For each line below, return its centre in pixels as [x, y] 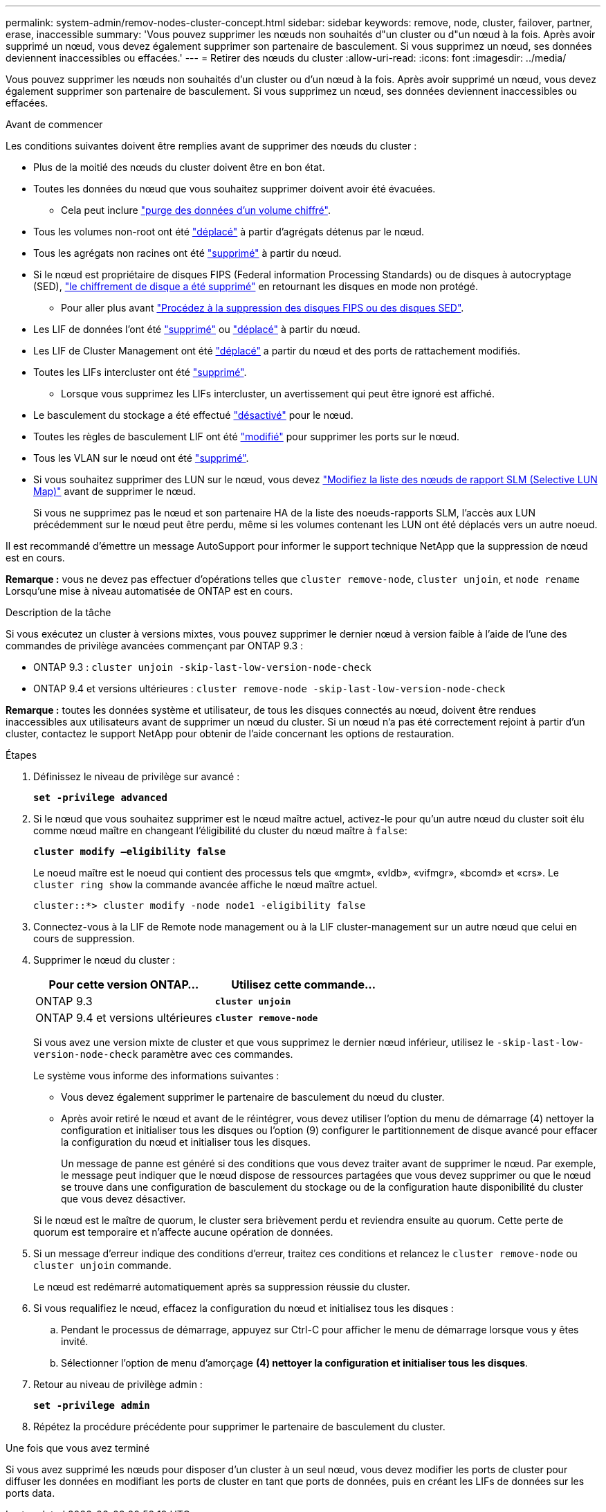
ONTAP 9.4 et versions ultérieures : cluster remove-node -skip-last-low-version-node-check [269, 688]
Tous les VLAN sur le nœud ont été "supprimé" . [141, 458]
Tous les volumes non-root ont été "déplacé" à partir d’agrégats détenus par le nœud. [229, 232]
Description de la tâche [58, 612]
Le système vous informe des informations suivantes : [156, 1075]
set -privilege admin [92, 1405]
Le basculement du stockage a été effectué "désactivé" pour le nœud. [193, 415]
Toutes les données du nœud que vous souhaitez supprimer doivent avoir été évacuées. [235, 189]
